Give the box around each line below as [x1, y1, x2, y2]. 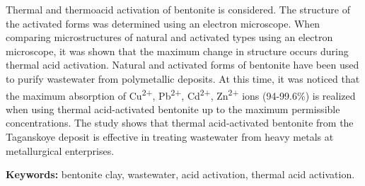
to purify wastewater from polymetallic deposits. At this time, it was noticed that [6, 71, 360, 86]
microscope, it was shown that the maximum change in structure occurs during [6, 43, 349, 58]
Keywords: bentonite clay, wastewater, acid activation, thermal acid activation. [6, 167, 355, 182]
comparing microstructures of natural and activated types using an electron [6, 30, 333, 45]
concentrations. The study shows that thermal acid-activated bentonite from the [6, 115, 354, 130]
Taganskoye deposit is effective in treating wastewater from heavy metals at [6, 129, 334, 144]
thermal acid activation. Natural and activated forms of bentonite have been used [6, 57, 359, 72]
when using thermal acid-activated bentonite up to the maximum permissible [6, 101, 340, 116]
